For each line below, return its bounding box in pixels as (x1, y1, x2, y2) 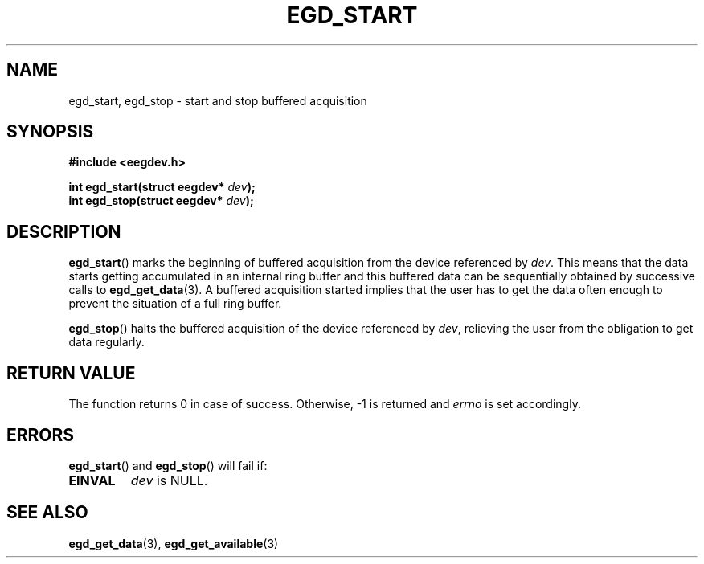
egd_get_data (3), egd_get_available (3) (68, 536, 279, 550)
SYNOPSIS (6, 121, 94, 142)
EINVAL (68, 472, 116, 488)
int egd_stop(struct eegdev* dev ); (68, 194, 254, 208)
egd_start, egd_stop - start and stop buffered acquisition (68, 93, 367, 108)
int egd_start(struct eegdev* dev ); (68, 180, 256, 194)
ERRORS (6, 424, 75, 445)
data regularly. (68, 335, 145, 349)
